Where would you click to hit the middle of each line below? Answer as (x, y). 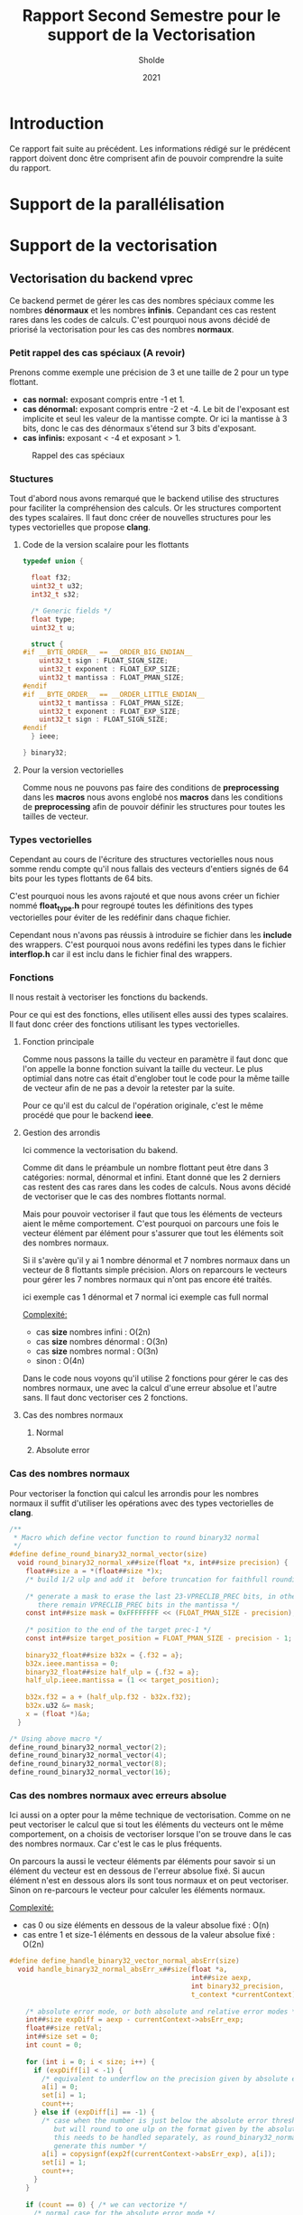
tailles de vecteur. (55, 816)
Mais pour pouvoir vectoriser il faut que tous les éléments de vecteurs (152, 1214)
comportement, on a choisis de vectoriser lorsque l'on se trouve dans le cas (151, 1835)
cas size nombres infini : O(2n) (93, 1332)
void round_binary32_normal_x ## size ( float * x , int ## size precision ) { (153, 1563)
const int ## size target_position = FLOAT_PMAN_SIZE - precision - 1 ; (159, 1638)
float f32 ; (51, 578)
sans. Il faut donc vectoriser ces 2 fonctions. (105, 1398)
